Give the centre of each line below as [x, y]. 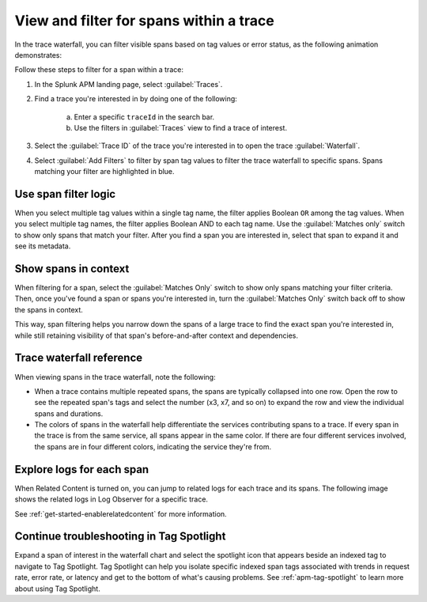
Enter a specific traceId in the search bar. [144, 117]
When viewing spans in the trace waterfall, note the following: [115, 377]
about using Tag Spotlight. [57, 589]
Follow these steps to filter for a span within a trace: [99, 70]
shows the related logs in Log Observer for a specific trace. [111, 499]
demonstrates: [38, 55]
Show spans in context [72, 269]
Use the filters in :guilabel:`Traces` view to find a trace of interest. [181, 127]
